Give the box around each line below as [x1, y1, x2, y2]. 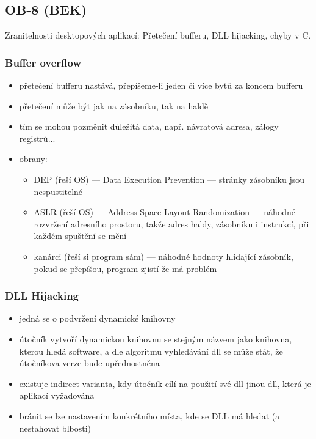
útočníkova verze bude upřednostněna [19, 356, 160, 369]
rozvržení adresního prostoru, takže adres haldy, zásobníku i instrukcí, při [34, 217, 309, 230]
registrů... [19, 131, 56, 144]
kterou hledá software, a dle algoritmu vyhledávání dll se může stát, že [19, 344, 283, 357]
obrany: [19, 152, 48, 165]
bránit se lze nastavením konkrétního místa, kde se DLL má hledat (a [19, 409, 280, 422]
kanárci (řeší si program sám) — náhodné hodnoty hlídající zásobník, [34, 249, 293, 262]
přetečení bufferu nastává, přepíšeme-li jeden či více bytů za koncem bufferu [19, 79, 303, 92]
